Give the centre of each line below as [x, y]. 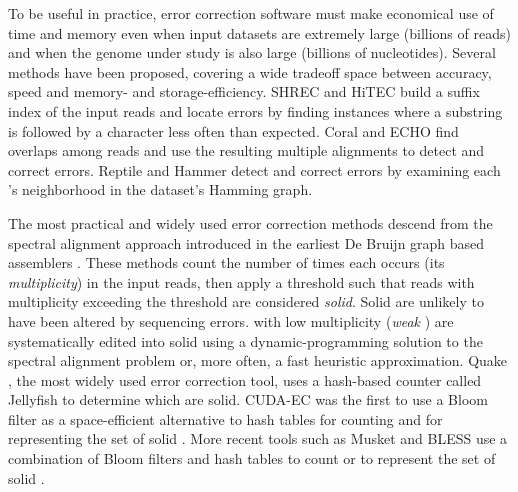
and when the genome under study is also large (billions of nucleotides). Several [252, 52]
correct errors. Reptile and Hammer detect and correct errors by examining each [254, 169]
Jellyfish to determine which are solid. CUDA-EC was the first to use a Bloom [248, 399]
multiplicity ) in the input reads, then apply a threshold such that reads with [241, 281]
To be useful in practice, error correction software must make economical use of [251, 13]
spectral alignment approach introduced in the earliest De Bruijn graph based [246, 242]
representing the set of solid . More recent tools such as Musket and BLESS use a [258, 438]
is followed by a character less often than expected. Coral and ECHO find [233, 130]
